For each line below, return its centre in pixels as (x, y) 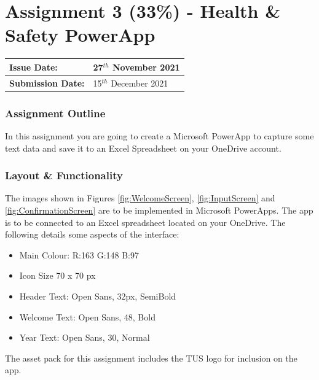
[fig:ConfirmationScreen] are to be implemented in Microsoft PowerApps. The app (159, 210)
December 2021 (140, 83)
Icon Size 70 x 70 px (57, 275)
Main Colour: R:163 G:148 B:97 (79, 254)
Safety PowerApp (80, 35)
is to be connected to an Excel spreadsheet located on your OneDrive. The (145, 222)
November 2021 (146, 67)
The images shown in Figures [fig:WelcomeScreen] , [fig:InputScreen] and (140, 198)
